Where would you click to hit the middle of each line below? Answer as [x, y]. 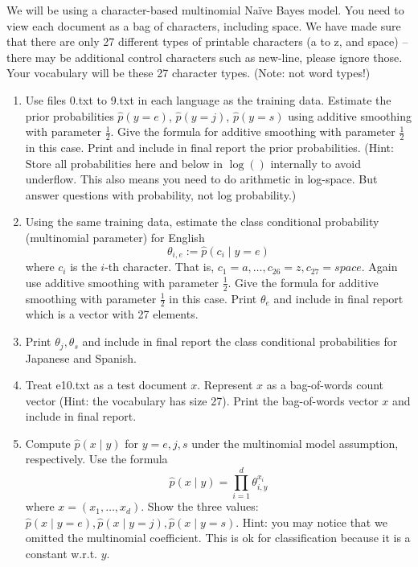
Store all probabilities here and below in [124, 163]
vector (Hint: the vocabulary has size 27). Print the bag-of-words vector [202, 400]
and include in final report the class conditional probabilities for [240, 341]
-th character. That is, [160, 267]
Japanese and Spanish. [81, 357]
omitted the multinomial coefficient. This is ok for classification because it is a [218, 538]
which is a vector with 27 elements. [112, 314]
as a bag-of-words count [325, 385]
